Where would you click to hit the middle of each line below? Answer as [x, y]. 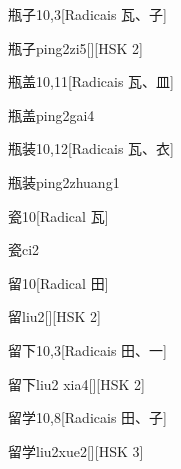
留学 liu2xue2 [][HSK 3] [76, 450]
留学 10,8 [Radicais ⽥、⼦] [87, 417]
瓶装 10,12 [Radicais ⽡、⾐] [91, 148]
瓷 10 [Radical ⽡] [58, 215]
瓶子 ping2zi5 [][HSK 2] [75, 47]
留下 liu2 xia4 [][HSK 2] [76, 383]
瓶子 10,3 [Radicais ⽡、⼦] [87, 14]
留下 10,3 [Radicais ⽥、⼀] [87, 349]
